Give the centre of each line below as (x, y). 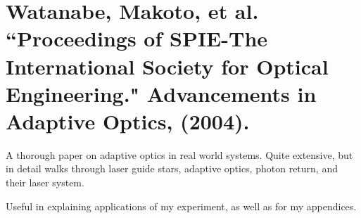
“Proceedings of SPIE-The (137, 38)
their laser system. (45, 182)
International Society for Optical (167, 66)
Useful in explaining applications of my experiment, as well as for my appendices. (181, 206)
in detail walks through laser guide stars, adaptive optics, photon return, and (172, 168)
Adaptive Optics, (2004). (128, 121)
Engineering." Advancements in (161, 93)
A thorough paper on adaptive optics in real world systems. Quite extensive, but (179, 154)
